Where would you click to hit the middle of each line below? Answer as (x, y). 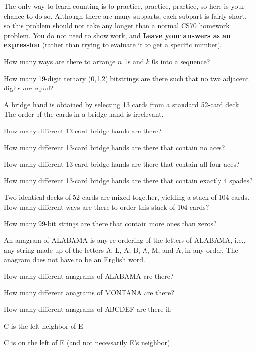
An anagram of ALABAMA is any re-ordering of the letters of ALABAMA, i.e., (125, 240)
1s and (134, 61)
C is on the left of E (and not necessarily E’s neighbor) (87, 342)
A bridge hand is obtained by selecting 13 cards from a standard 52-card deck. (123, 104)
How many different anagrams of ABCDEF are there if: (88, 309)
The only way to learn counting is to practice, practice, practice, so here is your (124, 6)
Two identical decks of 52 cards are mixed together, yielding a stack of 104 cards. (127, 197)
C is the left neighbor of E (44, 326)
